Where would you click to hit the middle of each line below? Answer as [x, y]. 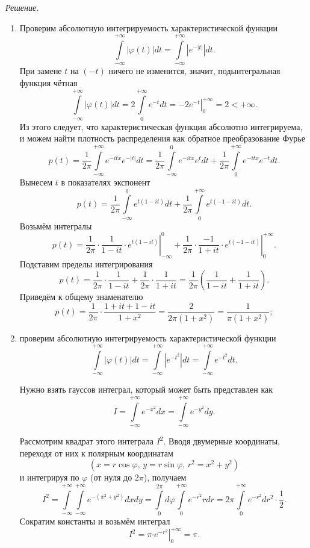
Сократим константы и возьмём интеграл [95, 521]
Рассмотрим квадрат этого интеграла [86, 441]
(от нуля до [111, 477]
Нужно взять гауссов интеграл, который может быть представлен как [146, 389]
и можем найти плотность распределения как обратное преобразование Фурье [162, 138]
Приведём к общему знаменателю [81, 297]
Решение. [22, 7]
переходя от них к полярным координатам [96, 453]
